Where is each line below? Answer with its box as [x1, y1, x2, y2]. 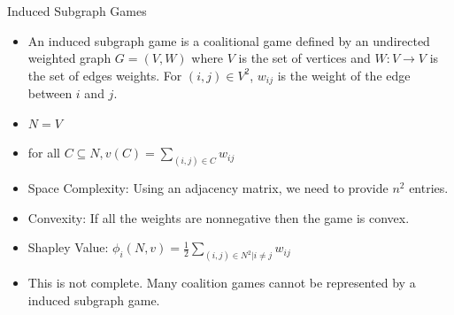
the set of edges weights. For [27, 65, 182, 84]
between [27, 84, 73, 103]
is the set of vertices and [238, 49, 371, 67]
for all [27, 143, 61, 162]
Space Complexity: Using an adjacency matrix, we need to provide [27, 179, 389, 197]
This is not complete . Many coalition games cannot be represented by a [27, 273, 416, 292]
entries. [409, 179, 449, 197]
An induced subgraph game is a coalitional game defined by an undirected [27, 31, 430, 50]
